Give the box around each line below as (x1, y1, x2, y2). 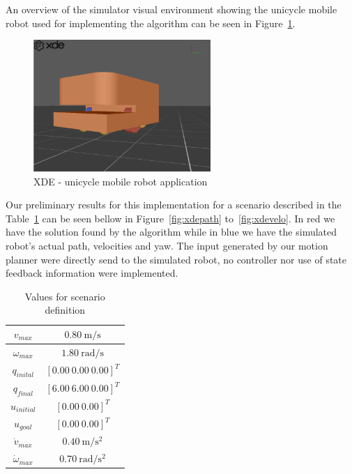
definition (45, 303, 86, 317)
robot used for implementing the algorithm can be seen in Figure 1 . (6, 15, 296, 30)
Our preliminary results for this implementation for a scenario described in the (6, 197, 342, 212)
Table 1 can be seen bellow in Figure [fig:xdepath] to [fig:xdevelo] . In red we (6, 211, 335, 225)
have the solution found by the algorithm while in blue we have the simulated (6, 224, 337, 239)
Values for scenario (24, 289, 105, 303)
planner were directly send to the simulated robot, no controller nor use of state (6, 252, 347, 266)
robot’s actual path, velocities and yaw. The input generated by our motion (6, 238, 328, 253)
